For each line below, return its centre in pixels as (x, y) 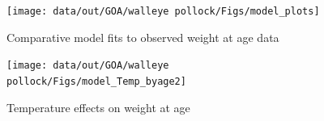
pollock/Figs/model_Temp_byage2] (96, 81)
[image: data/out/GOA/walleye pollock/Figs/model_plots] (163, 11)
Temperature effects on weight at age (98, 107)
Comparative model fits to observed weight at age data (143, 37)
